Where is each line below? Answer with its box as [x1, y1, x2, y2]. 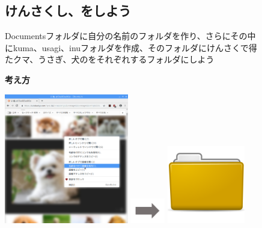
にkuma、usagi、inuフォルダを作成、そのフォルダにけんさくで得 [5, 41, 257, 54]
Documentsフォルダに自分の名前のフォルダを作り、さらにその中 [5, 29, 256, 42]
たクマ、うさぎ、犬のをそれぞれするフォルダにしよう [5, 53, 215, 66]
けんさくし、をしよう [5, 1, 131, 20]
